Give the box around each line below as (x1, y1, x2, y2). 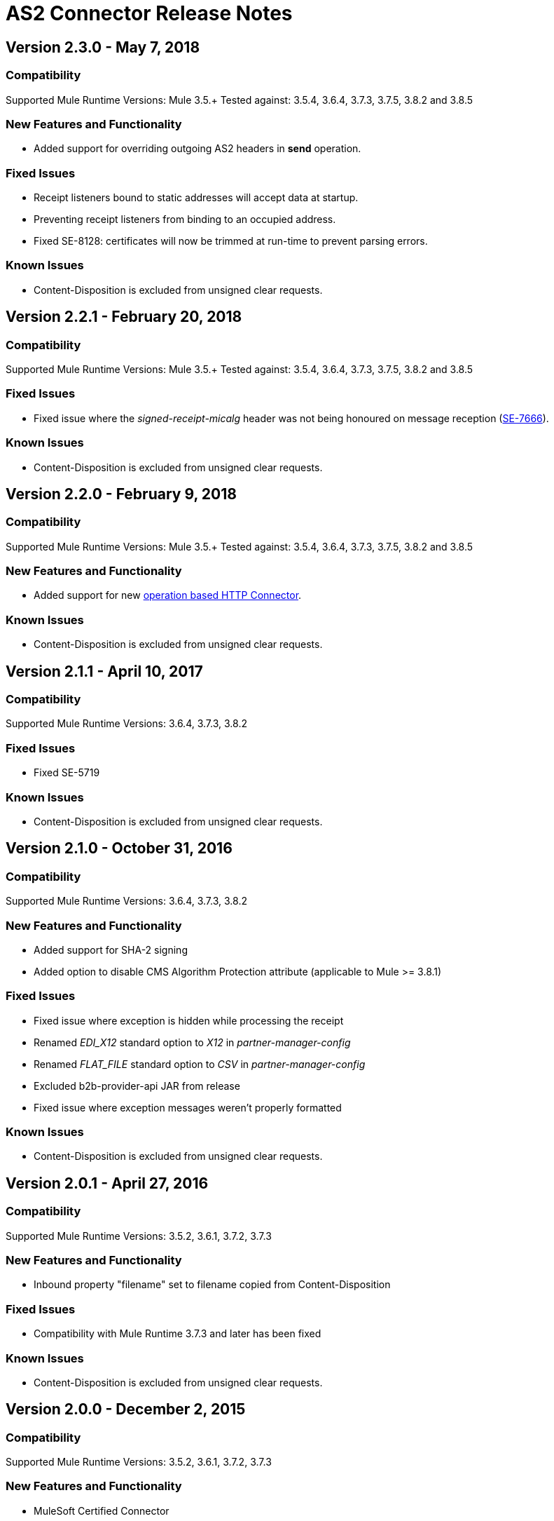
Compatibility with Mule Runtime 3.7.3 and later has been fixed (34, 1327, 321, 1340)
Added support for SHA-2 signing (34, 943, 188, 956)
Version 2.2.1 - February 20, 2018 (6, 308, 242, 326)
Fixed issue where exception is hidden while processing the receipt (34, 1014, 344, 1027)
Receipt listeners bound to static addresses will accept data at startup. (34, 191, 359, 204)
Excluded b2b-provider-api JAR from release (34, 1079, 240, 1092)
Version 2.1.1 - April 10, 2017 (6, 662, 203, 680)
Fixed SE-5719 (34, 766, 100, 779)
